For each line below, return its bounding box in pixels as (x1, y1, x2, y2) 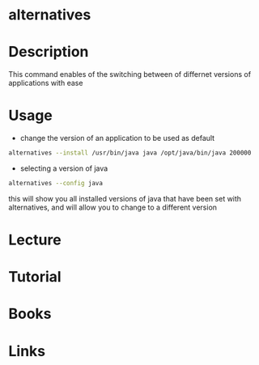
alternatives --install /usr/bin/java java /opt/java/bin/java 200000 (8, 149, 252, 157)
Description (8, 43, 89, 62)
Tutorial (8, 268, 62, 286)
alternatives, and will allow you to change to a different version (8, 202, 217, 212)
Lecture (8, 231, 62, 248)
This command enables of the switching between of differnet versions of (8, 70, 252, 79)
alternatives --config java (8, 179, 104, 187)
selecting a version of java (19, 163, 108, 173)
